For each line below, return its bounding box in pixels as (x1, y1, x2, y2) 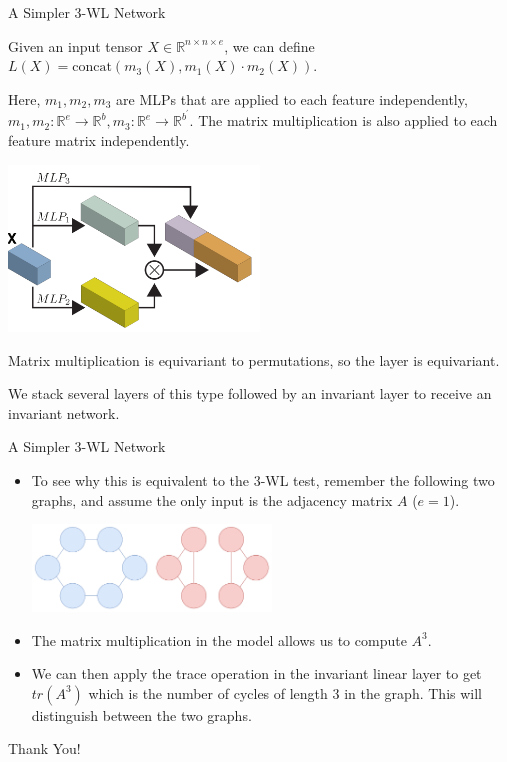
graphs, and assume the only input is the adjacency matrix (31, 489, 393, 510)
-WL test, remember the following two (260, 470, 495, 491)
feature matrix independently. (8, 130, 190, 151)
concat (72, 60, 112, 75)
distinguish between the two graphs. (31, 704, 252, 725)
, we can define (224, 35, 315, 56)
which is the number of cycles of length (88, 682, 328, 703)
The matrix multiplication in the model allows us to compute (31, 629, 407, 650)
